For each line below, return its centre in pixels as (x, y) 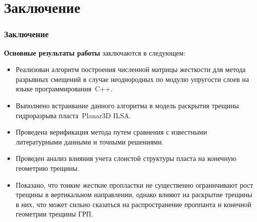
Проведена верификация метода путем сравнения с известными (111, 132)
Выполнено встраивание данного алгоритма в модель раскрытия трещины (127, 105)
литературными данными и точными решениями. (90, 141)
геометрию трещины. (47, 168)
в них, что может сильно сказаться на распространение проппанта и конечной (133, 204)
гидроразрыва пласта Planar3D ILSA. (73, 115)
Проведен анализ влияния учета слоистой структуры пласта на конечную (126, 158)
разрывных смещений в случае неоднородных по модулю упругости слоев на (132, 79)
